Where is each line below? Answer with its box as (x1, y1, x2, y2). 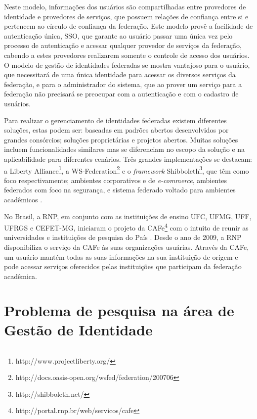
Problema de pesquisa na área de (4, 300, 234, 320)
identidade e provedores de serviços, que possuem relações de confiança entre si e (4, 11, 249, 21)
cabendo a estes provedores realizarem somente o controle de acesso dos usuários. (4, 49, 250, 60)
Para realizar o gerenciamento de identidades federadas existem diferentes (4, 115, 227, 125)
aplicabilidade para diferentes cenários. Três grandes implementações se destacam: (4, 153, 252, 164)
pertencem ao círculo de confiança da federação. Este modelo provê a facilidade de (4, 21, 253, 31)
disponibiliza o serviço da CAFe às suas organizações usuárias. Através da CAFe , (4, 241, 249, 252)
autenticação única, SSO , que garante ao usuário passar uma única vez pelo (4, 30, 233, 41)
